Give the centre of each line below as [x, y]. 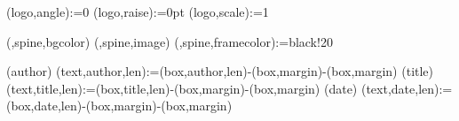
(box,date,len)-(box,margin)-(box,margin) [119, 106]
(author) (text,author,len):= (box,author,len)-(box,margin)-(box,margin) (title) [220, 71]
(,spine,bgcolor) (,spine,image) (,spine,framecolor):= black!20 [170, 41]
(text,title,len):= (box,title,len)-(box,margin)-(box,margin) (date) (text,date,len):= [229, 88]
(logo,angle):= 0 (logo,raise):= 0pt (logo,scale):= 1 [138, 11]
